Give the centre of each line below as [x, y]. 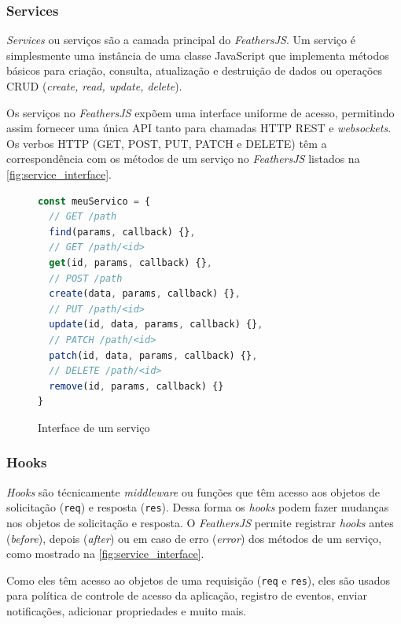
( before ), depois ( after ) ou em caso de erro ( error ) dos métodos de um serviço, [194, 538]
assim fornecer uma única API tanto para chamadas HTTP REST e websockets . [199, 128]
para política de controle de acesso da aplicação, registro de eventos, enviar [187, 595]
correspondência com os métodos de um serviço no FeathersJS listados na [183, 159]
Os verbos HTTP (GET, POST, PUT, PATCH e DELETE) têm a [167, 143]
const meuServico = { [94, 201]
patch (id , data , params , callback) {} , [153, 355]
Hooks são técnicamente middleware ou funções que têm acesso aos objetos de [193, 491]
